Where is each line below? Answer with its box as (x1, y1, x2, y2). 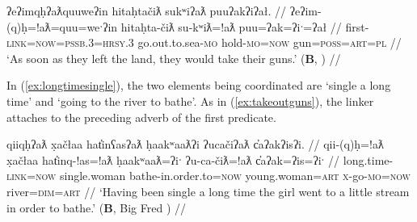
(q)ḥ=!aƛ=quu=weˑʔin (6, 18, 118, 35)
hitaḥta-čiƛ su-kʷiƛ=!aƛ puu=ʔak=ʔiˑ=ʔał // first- (120, 18, 369, 35)
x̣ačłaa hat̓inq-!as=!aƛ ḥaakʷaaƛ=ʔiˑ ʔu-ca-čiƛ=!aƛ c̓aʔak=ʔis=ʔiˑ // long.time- (6, 151, 394, 168)
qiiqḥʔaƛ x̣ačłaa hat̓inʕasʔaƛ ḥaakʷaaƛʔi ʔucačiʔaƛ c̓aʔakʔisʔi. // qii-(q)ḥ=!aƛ (6, 136, 384, 153)
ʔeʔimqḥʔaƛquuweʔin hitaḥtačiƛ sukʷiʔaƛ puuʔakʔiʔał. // (6, 2, 287, 19)
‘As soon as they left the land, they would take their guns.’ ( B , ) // (6, 49, 341, 66)
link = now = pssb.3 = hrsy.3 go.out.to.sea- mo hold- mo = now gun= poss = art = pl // (6, 34, 402, 51)
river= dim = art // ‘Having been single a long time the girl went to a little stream (6, 182, 410, 199)
